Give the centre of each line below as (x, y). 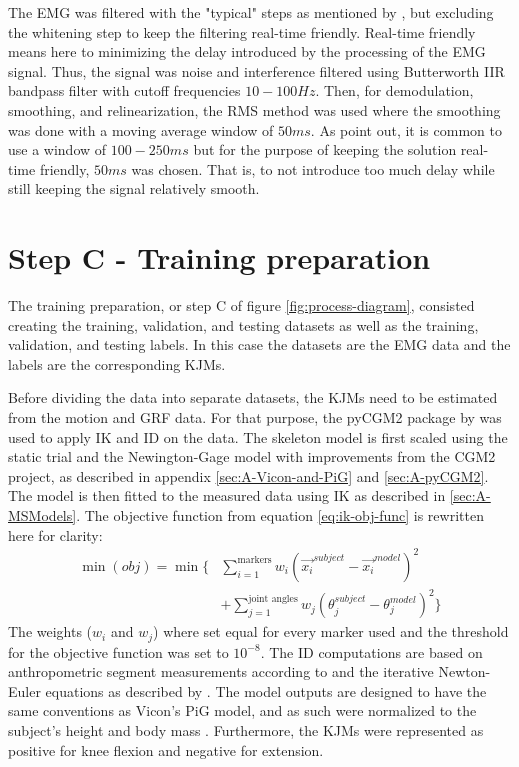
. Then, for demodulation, (394, 90)
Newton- (464, 671)
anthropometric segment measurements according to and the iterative (221, 671)
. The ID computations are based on (371, 651)
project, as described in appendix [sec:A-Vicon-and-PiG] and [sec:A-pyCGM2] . (248, 475)
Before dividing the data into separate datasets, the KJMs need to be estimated (253, 397)
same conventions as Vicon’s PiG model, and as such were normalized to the (242, 710)
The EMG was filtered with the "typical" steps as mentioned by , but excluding (251, 12)
